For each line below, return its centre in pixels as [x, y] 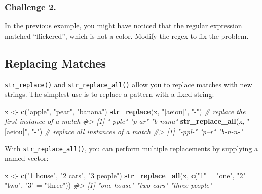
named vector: [27, 158]
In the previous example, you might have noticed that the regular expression [123, 26]
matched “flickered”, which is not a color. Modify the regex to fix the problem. [127, 35]
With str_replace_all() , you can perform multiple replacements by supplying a [132, 148]
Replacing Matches [55, 63]
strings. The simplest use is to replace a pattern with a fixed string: [109, 94]
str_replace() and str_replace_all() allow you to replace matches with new [128, 84]
